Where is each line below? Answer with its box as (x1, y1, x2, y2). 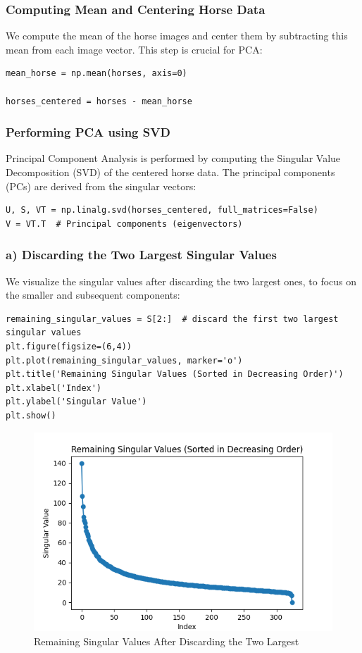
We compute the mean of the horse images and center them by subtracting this (6, 28, 348, 43)
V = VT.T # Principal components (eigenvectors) (6, 218, 243, 229)
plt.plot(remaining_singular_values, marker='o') (6, 355, 243, 366)
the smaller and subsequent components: (6, 287, 180, 302)
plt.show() (6, 410, 56, 421)
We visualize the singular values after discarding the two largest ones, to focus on (6, 273, 357, 288)
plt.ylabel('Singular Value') (6, 397, 147, 407)
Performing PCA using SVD (6, 123, 170, 141)
